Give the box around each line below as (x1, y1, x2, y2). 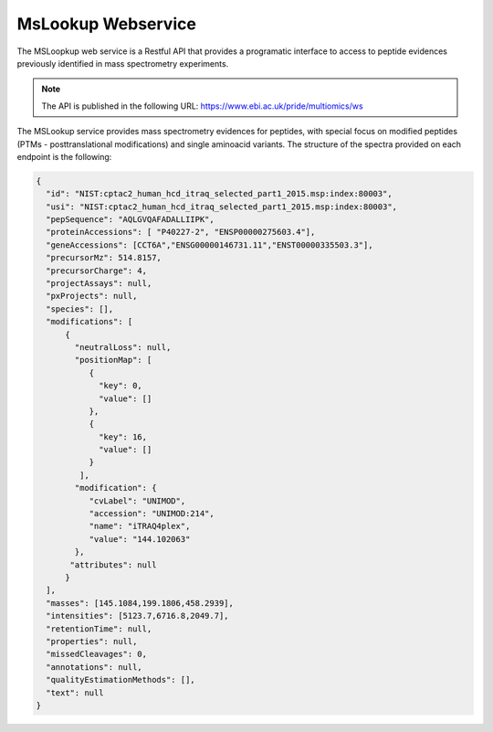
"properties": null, (46, 636, 138, 646)
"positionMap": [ (74, 355, 152, 366)
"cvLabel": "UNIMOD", (89, 495, 186, 506)
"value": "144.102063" (89, 534, 191, 544)
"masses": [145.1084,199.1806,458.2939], (46, 598, 235, 608)
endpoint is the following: (16, 151, 112, 162)
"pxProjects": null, (46, 291, 138, 302)
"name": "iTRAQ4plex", (89, 521, 191, 532)
